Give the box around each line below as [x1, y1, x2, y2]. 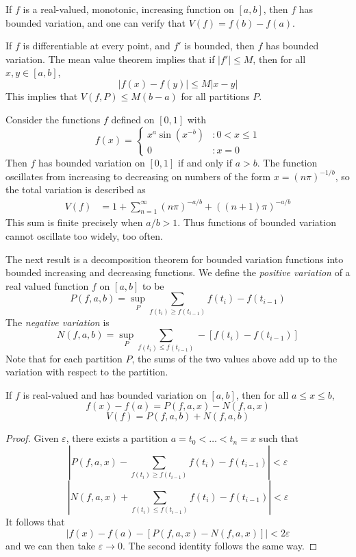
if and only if [178, 155, 233, 169]
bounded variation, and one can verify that [5, 15, 186, 29]
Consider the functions [5, 112, 101, 126]
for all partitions [181, 88, 250, 103]
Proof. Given [5, 431, 59, 445]
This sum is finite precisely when [5, 215, 143, 230]
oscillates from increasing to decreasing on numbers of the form [5, 169, 271, 183]
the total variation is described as [5, 182, 146, 197]
